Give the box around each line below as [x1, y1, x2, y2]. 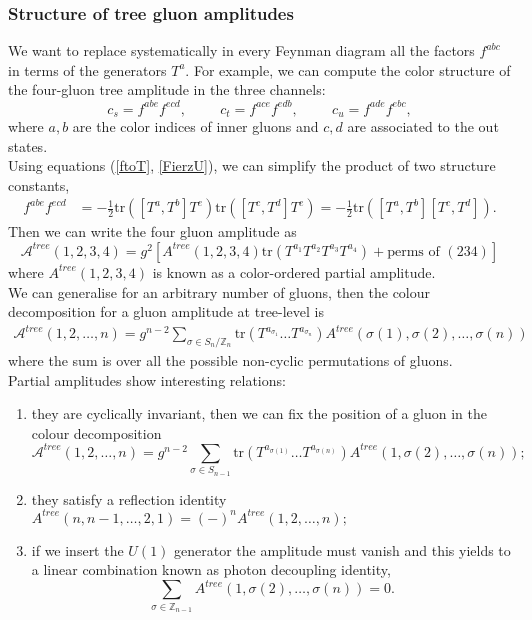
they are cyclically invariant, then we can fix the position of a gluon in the [31, 403, 487, 424]
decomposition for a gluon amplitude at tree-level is [8, 301, 325, 322]
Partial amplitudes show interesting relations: [8, 369, 286, 390]
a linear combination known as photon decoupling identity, [31, 559, 391, 580]
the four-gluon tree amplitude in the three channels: [8, 79, 326, 100]
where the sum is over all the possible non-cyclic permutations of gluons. [8, 350, 453, 371]
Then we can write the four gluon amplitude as [8, 221, 297, 242]
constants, [8, 174, 70, 195]
